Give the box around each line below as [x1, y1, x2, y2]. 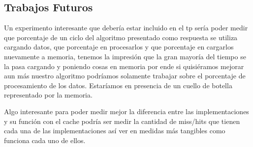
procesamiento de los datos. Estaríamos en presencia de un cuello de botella [4, 80, 232, 90]
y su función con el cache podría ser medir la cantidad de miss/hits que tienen [4, 116, 240, 126]
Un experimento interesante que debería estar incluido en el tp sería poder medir [4, 23, 248, 33]
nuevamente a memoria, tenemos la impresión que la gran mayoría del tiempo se [4, 51, 246, 61]
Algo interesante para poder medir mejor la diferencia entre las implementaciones [4, 106, 249, 116]
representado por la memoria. [4, 90, 93, 100]
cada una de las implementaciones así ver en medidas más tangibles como [4, 125, 225, 136]
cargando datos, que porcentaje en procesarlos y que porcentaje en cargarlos [4, 42, 234, 52]
